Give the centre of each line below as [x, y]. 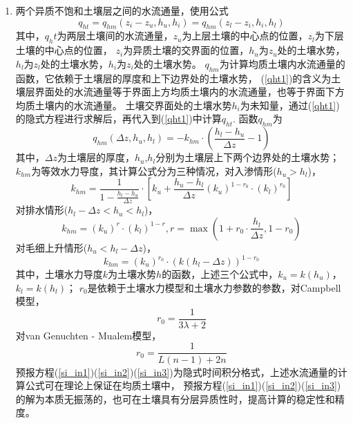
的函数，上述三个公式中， [220, 274]
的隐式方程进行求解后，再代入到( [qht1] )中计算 [118, 119]
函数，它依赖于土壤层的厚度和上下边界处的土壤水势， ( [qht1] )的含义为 [173, 78]
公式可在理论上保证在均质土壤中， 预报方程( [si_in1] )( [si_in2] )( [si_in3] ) [183, 385]
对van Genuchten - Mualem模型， [88, 335]
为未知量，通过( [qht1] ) [290, 105]
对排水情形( [42, 210]
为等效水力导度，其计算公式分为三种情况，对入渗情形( [154, 170]
